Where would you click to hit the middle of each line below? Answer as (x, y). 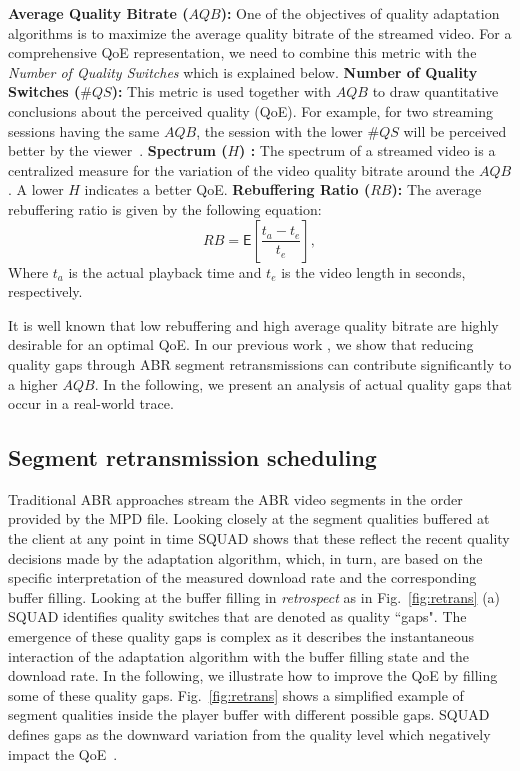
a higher (33, 383)
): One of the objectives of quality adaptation (360, 13)
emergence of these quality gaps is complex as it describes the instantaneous (241, 636)
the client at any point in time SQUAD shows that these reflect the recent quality (259, 538)
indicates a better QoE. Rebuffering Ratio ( (227, 189)
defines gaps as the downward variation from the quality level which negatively (249, 734)
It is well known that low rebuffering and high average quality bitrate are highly (253, 324)
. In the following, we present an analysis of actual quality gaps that (303, 383)
